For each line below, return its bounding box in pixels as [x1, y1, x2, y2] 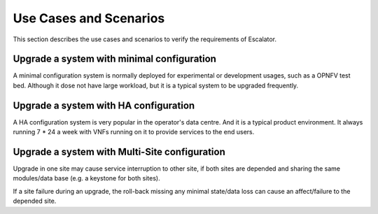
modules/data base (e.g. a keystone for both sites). [13, 174, 160, 183]
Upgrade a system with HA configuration [13, 99, 195, 111]
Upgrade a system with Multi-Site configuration [13, 145, 225, 157]
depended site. [13, 197, 57, 206]
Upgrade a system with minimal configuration [13, 53, 217, 65]
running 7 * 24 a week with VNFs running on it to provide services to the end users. [13, 128, 255, 136]
